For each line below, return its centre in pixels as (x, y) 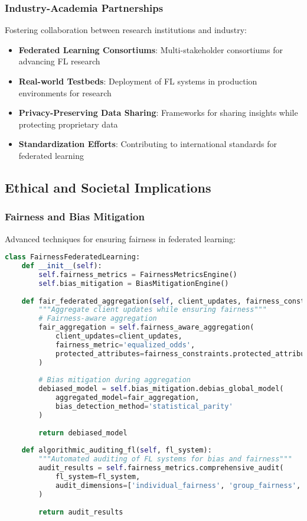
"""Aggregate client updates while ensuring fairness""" (153, 310)
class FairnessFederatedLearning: (73, 257)
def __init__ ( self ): (62, 266)
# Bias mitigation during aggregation (115, 380)
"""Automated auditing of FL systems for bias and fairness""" (165, 459)
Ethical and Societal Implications (108, 187)
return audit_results (81, 512)
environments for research (65, 92)
